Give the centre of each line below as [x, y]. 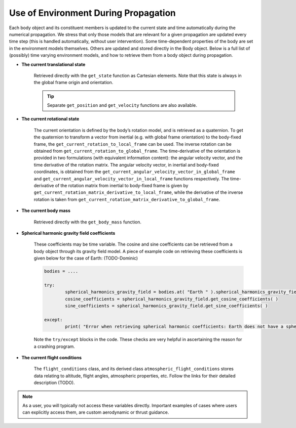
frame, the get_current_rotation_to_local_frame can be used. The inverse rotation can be [133, 144]
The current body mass [46, 211]
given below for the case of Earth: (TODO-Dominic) [86, 258]
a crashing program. [54, 346]
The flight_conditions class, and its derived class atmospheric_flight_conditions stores [134, 369]
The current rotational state [50, 119]
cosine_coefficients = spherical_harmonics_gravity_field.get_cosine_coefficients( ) [172, 299]
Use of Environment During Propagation [92, 13]
